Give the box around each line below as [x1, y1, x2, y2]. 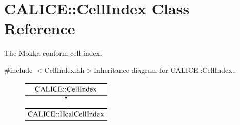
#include [4, 64, 33, 75]
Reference [4, 18, 75, 39]
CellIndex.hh [44, 64, 85, 75]
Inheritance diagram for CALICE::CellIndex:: [94, 64, 236, 75]
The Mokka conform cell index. [4, 47, 102, 58]
